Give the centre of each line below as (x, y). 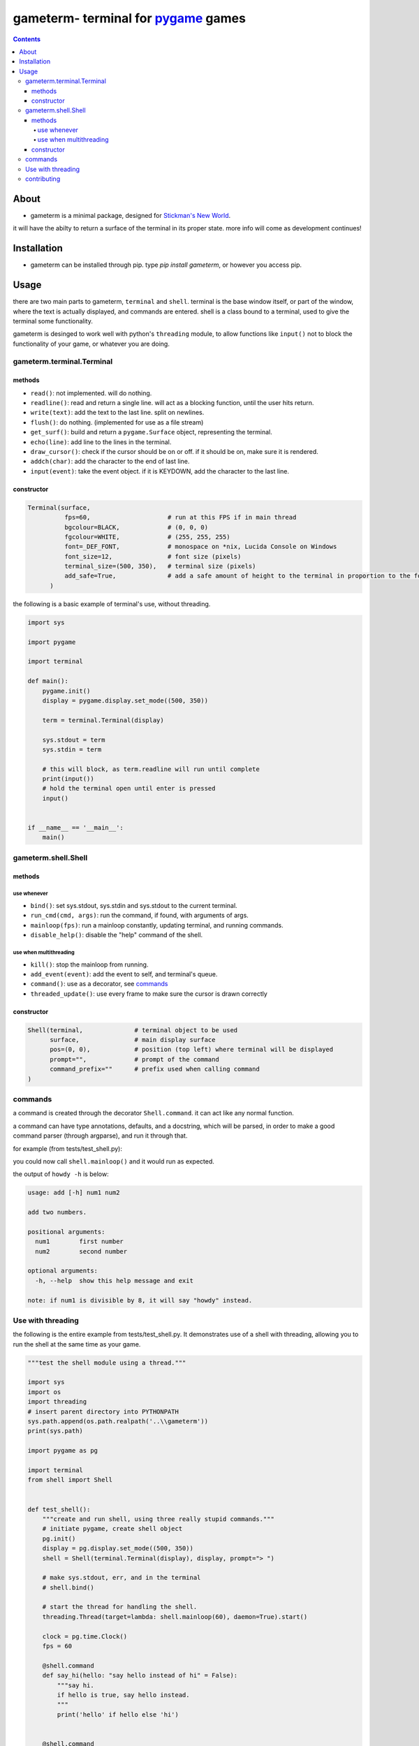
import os (44, 1392)
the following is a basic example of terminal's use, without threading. (112, 603)
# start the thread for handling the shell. (120, 1607)
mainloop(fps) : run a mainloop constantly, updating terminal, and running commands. (157, 925)
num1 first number (79, 1242)
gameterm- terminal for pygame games (129, 18)
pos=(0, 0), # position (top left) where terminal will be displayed (192, 1050)
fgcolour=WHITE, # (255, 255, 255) (147, 537)
